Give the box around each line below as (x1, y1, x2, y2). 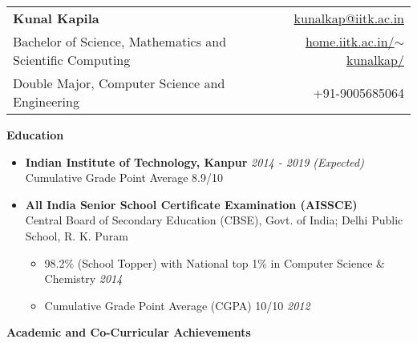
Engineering (13, 92, 79, 111)
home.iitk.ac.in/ (305, 32, 395, 50)
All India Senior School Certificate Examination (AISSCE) (25, 196, 358, 212)
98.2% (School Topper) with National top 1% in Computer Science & (44, 254, 385, 271)
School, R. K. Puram (25, 227, 128, 244)
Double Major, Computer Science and (13, 74, 225, 92)
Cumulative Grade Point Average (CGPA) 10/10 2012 (44, 297, 310, 313)
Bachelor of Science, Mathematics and (13, 32, 227, 50)
